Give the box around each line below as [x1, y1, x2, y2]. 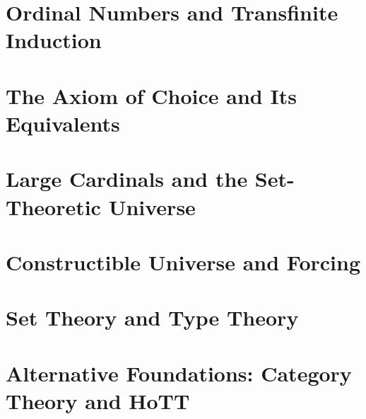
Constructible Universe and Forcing [6, 247, 360, 276]
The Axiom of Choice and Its [6, 81, 297, 110]
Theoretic [6, 192, 101, 221]
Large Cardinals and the [6, 164, 248, 193]
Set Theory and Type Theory [6, 303, 299, 332]
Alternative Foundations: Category [6, 358, 352, 387]
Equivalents [6, 108, 120, 137]
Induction [6, 25, 102, 54]
